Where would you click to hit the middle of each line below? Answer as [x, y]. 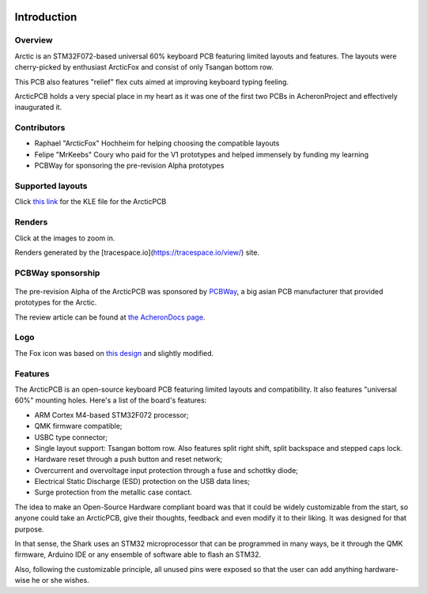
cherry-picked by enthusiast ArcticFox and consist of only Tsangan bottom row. [144, 67]
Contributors [40, 128]
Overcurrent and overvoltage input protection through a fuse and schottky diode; [166, 470]
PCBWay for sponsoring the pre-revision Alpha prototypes [129, 165]
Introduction [46, 17]
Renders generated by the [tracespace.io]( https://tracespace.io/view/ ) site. [137, 252]
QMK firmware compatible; [78, 426]
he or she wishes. [61, 581]
